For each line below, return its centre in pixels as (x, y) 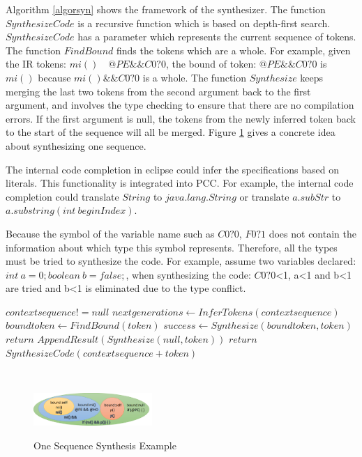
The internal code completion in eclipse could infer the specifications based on (172, 169)
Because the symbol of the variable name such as (110, 233)
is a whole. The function (195, 77)
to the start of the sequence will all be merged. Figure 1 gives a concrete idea (171, 132)
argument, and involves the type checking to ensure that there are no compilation (180, 105)
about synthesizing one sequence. (76, 145)
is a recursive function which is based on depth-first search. (204, 23)
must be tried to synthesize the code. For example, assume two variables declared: (181, 261)
